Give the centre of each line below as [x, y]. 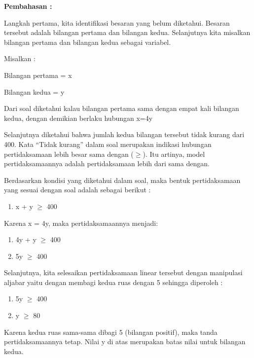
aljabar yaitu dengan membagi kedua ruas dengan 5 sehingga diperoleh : [113, 282]
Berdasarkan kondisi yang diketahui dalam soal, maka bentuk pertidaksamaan [122, 180]
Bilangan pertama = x [38, 75]
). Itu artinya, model [174, 154]
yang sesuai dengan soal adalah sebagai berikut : [77, 190]
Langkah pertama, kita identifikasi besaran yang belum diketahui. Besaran [117, 22]
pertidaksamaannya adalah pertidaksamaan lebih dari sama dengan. [107, 163]
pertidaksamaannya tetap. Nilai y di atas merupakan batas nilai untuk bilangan [125, 341]
